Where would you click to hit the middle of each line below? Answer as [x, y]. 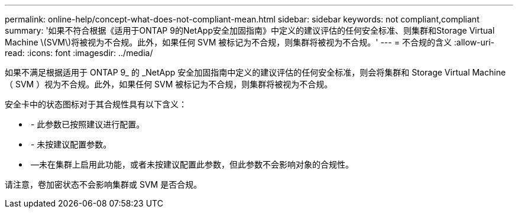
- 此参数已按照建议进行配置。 [88, 124]
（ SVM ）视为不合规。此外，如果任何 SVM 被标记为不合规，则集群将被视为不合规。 [169, 84]
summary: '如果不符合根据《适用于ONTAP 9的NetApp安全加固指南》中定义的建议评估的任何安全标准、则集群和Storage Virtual [250, 30]
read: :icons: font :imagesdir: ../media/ [79, 53]
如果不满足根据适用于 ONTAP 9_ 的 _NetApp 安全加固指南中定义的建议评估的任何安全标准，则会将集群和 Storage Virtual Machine [255, 72]
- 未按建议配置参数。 [71, 144]
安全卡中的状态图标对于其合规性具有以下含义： [96, 104]
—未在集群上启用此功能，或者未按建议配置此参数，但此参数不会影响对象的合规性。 [192, 164]
